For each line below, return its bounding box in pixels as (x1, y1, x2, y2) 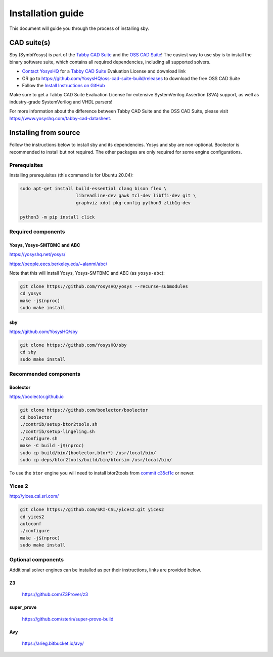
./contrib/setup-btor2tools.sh (20, 421, 98, 427)
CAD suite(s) (9, 39, 51, 47)
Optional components (9, 556, 64, 563)
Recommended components (9, 371, 81, 378)
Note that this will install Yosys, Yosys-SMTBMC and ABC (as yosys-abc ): (9, 270, 165, 276)
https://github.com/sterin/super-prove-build (22, 616, 114, 622)
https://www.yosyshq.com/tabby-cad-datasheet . (9, 115, 111, 121)
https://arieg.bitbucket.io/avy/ (22, 640, 84, 646)
